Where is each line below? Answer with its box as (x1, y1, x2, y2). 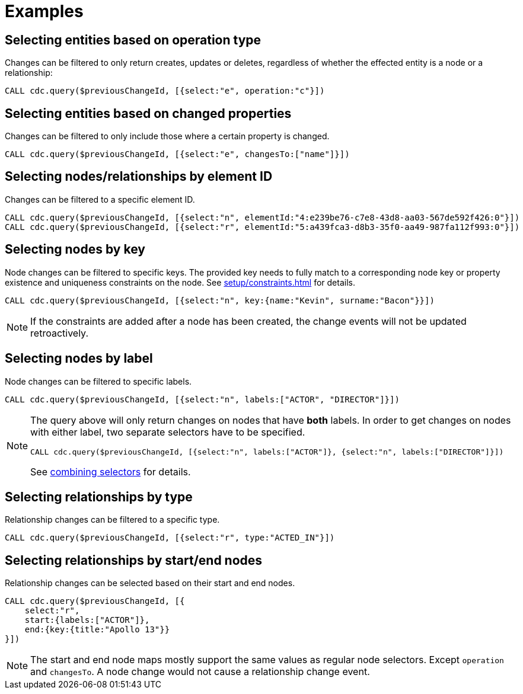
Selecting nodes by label (5, 351, 153, 366)
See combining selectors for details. (30, 465, 191, 478)
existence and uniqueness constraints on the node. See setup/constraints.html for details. (5, 277, 355, 287)
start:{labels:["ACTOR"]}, (24, 615, 150, 625)
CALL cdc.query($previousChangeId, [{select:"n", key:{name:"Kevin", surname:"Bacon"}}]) (5, 295, 435, 305)
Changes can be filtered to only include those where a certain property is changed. (5, 131, 330, 142)
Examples (5, 1, 84, 21)
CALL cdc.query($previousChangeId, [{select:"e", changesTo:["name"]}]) (5, 149, 350, 159)
